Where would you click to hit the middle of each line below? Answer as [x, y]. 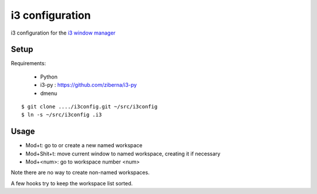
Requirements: [28, 63]
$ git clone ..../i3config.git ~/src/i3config [90, 107]
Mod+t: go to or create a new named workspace [84, 145]
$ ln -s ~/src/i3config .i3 [62, 115]
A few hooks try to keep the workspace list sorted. [72, 183]
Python [49, 77]
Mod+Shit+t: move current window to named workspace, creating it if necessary [123, 154]
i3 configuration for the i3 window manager [63, 33]
